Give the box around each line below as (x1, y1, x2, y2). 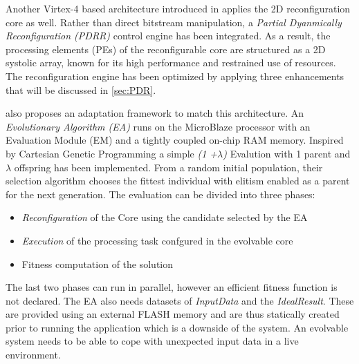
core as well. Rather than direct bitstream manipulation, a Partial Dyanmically (6, 15, 342, 29)
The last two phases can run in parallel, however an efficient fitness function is (6, 280, 338, 294)
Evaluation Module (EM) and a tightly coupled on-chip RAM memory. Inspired (6, 133, 344, 147)
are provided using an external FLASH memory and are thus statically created (6, 307, 340, 321)
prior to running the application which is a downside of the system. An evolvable (6, 320, 349, 334)
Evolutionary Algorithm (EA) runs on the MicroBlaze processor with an (6, 119, 311, 133)
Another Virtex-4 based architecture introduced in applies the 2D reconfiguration (6, 1, 351, 15)
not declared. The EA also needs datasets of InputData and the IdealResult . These (6, 293, 354, 307)
